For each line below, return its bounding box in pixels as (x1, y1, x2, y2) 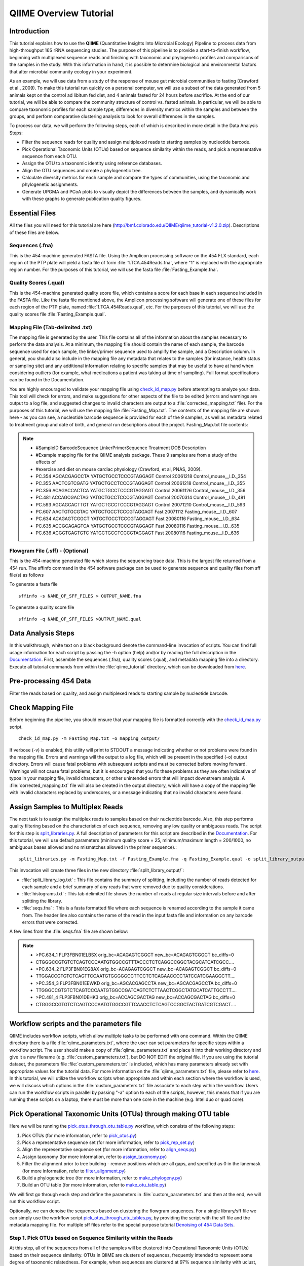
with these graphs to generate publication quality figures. (22, 195, 142, 202)
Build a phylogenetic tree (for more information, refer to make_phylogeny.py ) (22, 1175, 182, 1181)
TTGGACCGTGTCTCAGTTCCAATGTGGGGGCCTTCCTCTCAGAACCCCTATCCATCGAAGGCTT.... (35, 973, 236, 979)
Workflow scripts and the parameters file (9, 1019, 142, 1028)
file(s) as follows (9, 572, 44, 578)
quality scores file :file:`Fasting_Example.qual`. (9, 311, 106, 317)
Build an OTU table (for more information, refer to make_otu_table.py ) (22, 1182, 167, 1188)
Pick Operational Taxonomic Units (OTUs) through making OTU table (9, 1110, 230, 1119)
